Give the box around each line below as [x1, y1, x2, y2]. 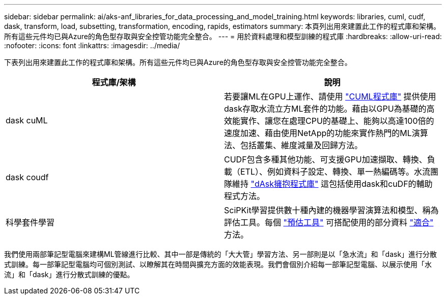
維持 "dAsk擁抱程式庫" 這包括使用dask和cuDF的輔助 [232, 179, 433, 189]
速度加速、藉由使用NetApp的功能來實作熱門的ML [224, 128, 412, 138]
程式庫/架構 [92, 77, 136, 87]
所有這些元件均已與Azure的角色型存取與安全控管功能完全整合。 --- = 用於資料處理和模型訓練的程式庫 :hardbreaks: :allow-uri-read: [4, 32, 442, 41]
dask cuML [6, 115, 48, 125]
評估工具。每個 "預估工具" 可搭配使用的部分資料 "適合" [224, 217, 434, 227]
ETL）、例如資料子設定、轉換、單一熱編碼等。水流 [240, 167, 430, 177]
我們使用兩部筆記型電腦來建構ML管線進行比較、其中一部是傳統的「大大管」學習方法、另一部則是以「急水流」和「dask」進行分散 [4, 250, 437, 258]
